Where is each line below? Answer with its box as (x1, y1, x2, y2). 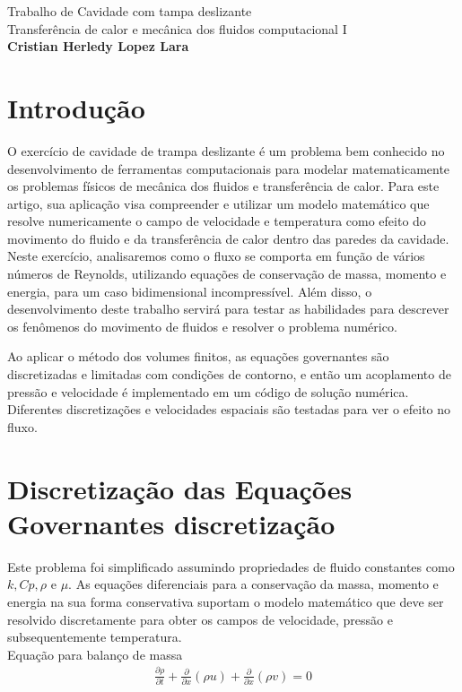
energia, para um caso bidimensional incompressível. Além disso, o (7, 281, 372, 300)
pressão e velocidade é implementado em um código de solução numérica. (7, 382, 409, 401)
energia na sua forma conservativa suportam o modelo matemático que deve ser (7, 592, 444, 610)
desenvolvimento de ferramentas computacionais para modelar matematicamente (7, 159, 450, 177)
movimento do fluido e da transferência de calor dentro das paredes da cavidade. (7, 229, 449, 247)
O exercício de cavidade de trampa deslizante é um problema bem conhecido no (7, 141, 445, 160)
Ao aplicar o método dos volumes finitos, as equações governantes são (7, 347, 389, 366)
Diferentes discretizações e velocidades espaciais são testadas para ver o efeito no (7, 400, 451, 419)
